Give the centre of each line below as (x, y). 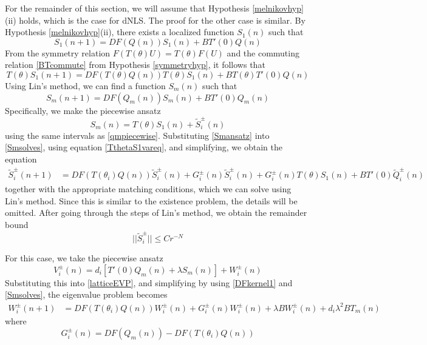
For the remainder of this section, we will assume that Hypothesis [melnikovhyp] (154, 8)
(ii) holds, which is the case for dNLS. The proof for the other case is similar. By (155, 20)
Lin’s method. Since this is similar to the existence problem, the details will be (151, 200)
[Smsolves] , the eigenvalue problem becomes (86, 294)
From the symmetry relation (58, 52)
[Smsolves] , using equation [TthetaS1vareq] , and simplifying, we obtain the (144, 147)
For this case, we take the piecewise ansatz (84, 258)
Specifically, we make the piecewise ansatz (83, 110)
